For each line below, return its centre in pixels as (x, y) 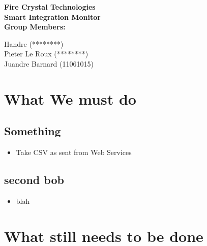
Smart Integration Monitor (52, 17)
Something (33, 131)
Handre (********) (34, 43)
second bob (34, 180)
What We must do (70, 98)
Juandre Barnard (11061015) (49, 63)
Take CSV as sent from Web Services (74, 152)
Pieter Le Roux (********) (46, 54)
